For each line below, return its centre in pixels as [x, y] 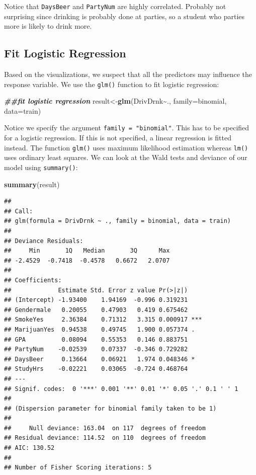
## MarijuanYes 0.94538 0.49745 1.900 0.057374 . [100, 329]
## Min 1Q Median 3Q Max [87, 251]
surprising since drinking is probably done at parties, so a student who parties [124, 16]
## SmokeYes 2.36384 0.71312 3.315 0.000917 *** [103, 320]
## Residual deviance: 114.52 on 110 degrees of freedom [105, 438]
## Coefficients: [33, 280]
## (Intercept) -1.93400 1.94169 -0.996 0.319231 [96, 300]
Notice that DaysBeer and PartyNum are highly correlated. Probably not [115, 6]
